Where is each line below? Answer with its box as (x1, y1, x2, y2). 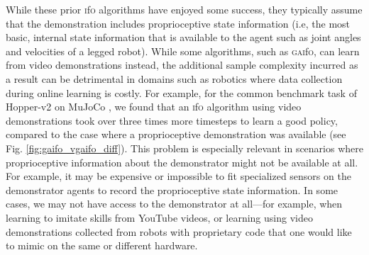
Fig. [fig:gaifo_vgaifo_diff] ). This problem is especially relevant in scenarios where (6, 140, 363, 155)
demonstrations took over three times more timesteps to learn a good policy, (6, 113, 338, 127)
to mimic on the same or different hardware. (6, 238, 198, 253)
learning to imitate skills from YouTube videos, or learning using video (6, 210, 313, 225)
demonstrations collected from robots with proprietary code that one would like (6, 224, 352, 239)
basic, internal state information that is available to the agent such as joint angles (6, 30, 361, 45)
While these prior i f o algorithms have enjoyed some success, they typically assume (6, 2, 363, 16)
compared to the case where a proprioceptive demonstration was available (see (6, 127, 346, 142)
